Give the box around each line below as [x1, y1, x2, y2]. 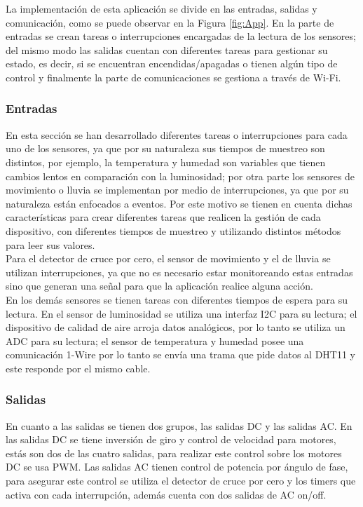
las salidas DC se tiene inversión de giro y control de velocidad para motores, [6, 432, 336, 447]
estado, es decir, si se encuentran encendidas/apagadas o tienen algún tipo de [6, 56, 338, 71]
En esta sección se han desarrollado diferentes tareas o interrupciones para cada [6, 127, 348, 142]
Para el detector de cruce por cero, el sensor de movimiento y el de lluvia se [6, 251, 331, 266]
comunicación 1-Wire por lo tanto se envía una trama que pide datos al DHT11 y [6, 347, 355, 362]
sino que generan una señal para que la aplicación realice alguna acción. [6, 278, 313, 293]
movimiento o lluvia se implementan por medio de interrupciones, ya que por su [6, 182, 349, 197]
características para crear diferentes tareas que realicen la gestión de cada [6, 210, 321, 224]
